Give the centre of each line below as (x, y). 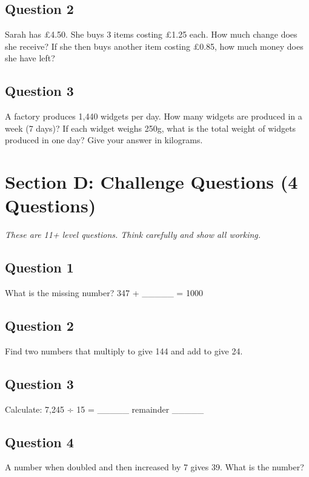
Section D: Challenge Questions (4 (151, 182)
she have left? (30, 58)
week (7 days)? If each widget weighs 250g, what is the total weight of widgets (151, 128)
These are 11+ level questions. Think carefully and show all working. (133, 235)
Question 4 (39, 441)
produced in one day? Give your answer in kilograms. (104, 140)
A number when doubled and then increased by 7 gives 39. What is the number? (154, 467)
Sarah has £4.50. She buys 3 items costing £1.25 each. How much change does (151, 34)
